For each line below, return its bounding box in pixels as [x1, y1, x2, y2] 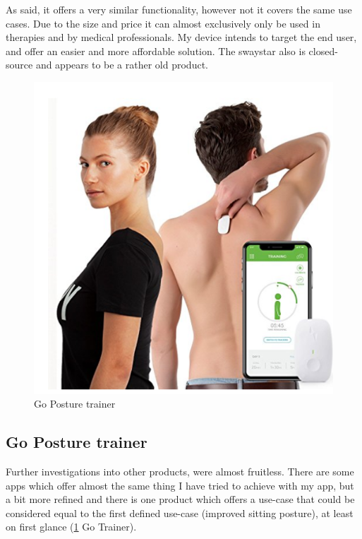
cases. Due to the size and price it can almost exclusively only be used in [6, 16, 320, 30]
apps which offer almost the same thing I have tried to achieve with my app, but [6, 478, 354, 492]
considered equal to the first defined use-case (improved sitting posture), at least [6, 505, 354, 520]
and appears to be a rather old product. [35, 57, 208, 72]
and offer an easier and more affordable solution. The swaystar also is [6, 43, 306, 58]
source [6, 57, 33, 72]
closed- [308, 43, 338, 58]
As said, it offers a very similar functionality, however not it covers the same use [6, 2, 352, 16]
